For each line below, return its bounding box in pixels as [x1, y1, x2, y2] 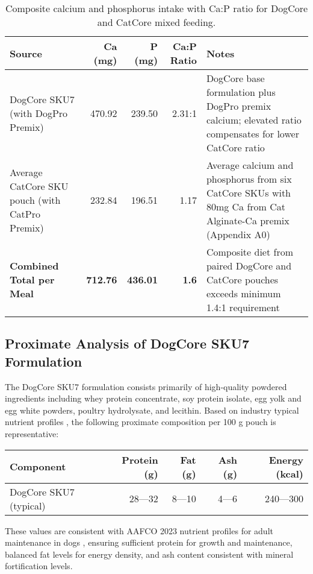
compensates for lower [206, 127, 299, 140]
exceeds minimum [206, 286, 281, 300]
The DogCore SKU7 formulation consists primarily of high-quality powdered [5, 380, 287, 393]
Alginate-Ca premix [206, 213, 290, 227]
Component [10, 459, 66, 474]
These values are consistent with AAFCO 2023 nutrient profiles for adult [5, 524, 273, 537]
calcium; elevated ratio [206, 113, 302, 127]
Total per [10, 273, 55, 286]
